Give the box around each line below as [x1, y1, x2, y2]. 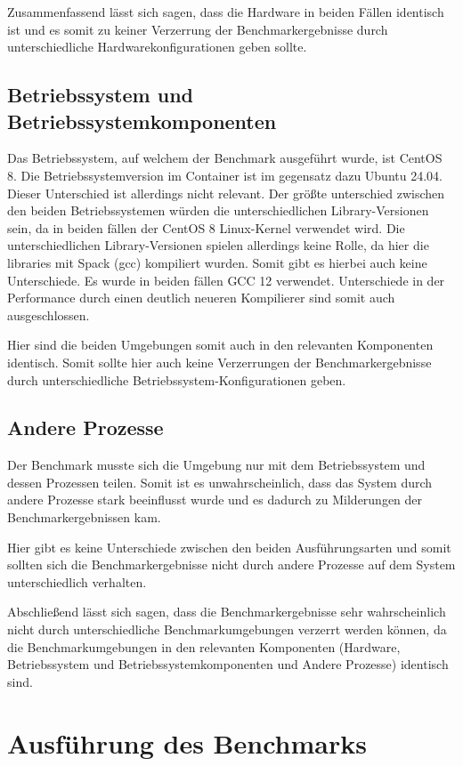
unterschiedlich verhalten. [7, 572, 147, 591]
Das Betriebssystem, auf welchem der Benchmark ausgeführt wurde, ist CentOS [7, 149, 443, 167]
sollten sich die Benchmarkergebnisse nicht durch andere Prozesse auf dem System [7, 555, 456, 574]
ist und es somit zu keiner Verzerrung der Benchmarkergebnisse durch [7, 20, 388, 38]
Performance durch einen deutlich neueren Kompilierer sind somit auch [7, 288, 395, 307]
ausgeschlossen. [7, 305, 90, 324]
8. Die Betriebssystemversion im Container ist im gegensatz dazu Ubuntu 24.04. [7, 165, 443, 184]
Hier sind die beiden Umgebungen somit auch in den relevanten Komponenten [7, 335, 434, 354]
